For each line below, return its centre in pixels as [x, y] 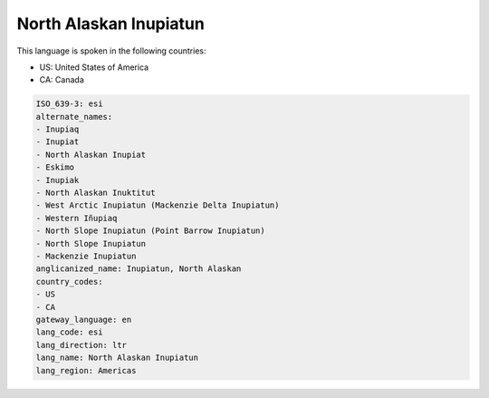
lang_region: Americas [86, 370]
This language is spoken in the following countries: [111, 51]
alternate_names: [74, 116]
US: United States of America [94, 67]
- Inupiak [58, 180]
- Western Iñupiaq [77, 218]
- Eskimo [55, 167]
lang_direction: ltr [81, 345]
